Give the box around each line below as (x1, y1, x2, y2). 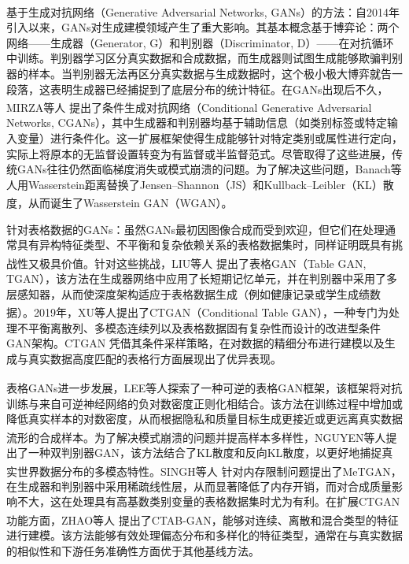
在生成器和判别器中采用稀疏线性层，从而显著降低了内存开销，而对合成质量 (6, 477, 392, 494)
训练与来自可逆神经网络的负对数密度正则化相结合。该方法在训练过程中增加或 (6, 395, 403, 411)
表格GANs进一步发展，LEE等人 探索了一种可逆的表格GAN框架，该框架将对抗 (6, 380, 403, 395)
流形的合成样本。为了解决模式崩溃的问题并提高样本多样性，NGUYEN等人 (6, 429, 386, 445)
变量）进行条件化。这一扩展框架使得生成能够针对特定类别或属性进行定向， (17, 130, 403, 147)
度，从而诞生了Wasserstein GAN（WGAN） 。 (6, 195, 233, 211)
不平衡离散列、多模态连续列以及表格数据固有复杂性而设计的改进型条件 (17, 319, 381, 336)
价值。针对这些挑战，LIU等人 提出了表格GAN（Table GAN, (61, 254, 367, 271)
